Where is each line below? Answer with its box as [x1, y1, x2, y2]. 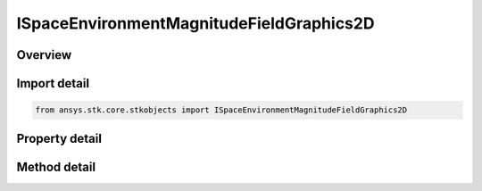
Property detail [16, 130, 103, 146]
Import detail [16, 76, 89, 91]
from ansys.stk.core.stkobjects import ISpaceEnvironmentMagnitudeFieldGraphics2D [35, 105, 408, 115]
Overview [16, 47, 72, 62]
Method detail [16, 159, 96, 174]
